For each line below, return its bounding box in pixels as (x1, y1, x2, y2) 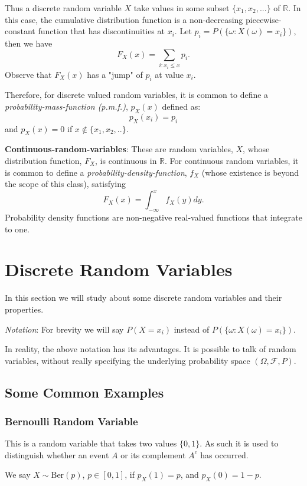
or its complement (120, 448, 186, 461)
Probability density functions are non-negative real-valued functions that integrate (5, 211, 302, 223)
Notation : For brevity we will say (5, 323, 124, 335)
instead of (174, 323, 210, 335)
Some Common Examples (5, 383, 164, 401)
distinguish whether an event (5, 448, 109, 461)
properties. (5, 303, 44, 315)
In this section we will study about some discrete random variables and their (5, 291, 282, 304)
